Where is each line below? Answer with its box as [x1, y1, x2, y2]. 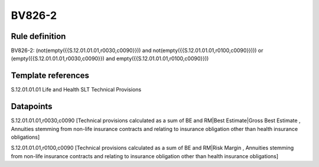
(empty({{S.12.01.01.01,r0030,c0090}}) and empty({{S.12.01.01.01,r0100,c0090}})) [11, 55, 209, 62]
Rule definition [11, 31, 66, 41]
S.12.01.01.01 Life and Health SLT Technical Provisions [11, 86, 142, 93]
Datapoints [11, 101, 53, 112]
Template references [11, 71, 90, 81]
